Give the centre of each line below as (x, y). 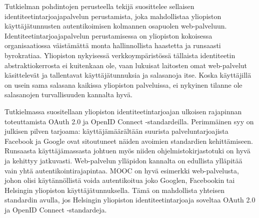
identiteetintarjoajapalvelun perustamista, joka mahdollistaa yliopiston (113, 16)
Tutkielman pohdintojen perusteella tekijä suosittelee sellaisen (99, 6)
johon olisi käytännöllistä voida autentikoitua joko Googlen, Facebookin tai (120, 180)
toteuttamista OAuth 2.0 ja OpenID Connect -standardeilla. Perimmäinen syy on (129, 121)
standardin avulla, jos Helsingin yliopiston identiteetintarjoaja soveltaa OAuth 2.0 (130, 200)
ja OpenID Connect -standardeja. (56, 209)
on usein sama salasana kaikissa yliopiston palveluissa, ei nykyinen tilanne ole (123, 84)
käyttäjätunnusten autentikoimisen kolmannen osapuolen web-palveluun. (116, 26)
